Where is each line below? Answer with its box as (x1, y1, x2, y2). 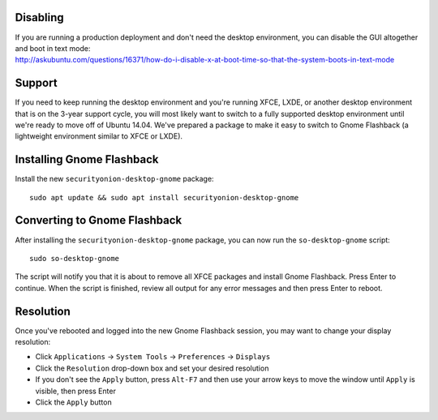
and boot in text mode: (15, 43, 91, 53)
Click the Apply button (35, 397, 113, 407)
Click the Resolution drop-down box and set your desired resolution (35, 363, 269, 373)
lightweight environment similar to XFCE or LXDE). (15, 131, 182, 141)
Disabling (15, 11, 64, 24)
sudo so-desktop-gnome (29, 254, 120, 263)
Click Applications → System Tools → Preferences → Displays (35, 352, 271, 362)
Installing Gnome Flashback (15, 152, 159, 166)
